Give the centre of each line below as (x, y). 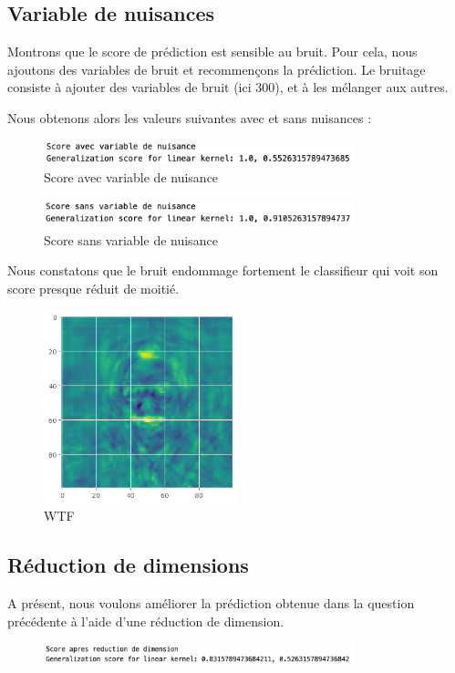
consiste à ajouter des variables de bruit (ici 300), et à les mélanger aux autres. (228, 87)
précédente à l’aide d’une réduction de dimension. (146, 621)
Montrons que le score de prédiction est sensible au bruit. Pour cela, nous (212, 52)
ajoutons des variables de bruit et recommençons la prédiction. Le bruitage (217, 69)
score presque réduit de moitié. (93, 288)
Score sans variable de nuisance (131, 239)
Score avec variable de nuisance (131, 177)
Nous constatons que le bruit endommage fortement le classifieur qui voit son (223, 270)
